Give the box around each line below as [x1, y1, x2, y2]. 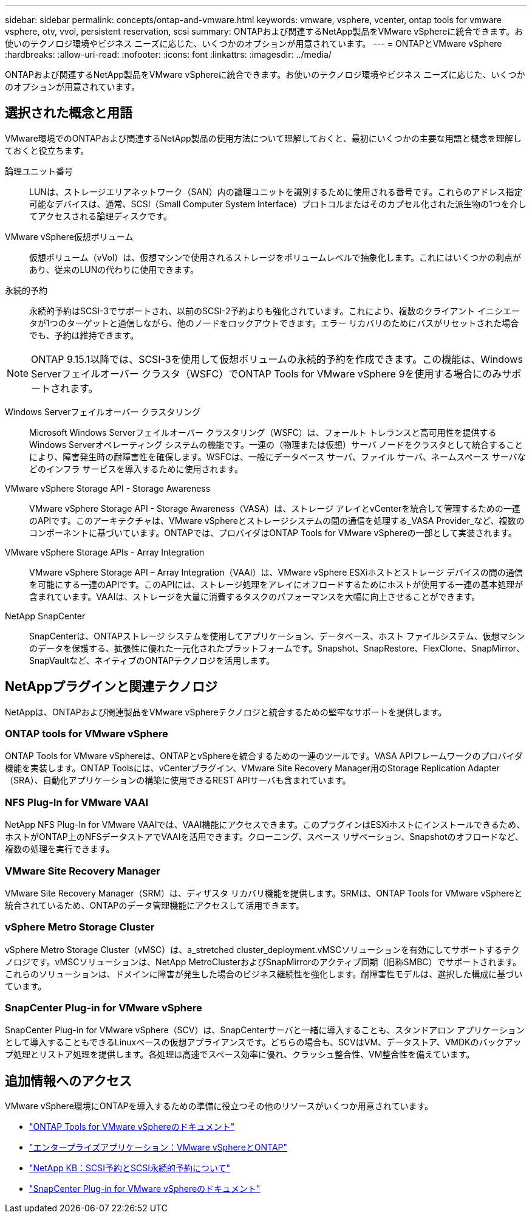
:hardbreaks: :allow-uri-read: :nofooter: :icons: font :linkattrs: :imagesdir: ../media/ [5, 49, 332, 60]
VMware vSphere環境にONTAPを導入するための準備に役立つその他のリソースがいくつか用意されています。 [5, 1101, 434, 1112]
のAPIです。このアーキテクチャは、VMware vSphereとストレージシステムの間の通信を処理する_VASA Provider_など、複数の [29, 515, 525, 526]
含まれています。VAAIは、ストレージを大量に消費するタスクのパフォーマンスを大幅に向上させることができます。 [29, 591, 480, 602]
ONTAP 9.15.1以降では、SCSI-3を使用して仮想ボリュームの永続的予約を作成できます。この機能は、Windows [31, 353, 523, 365]
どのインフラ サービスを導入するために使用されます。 [29, 463, 244, 474]
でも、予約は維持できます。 [29, 329, 139, 340]
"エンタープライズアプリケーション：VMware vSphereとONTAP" [29, 1142, 288, 1153]
